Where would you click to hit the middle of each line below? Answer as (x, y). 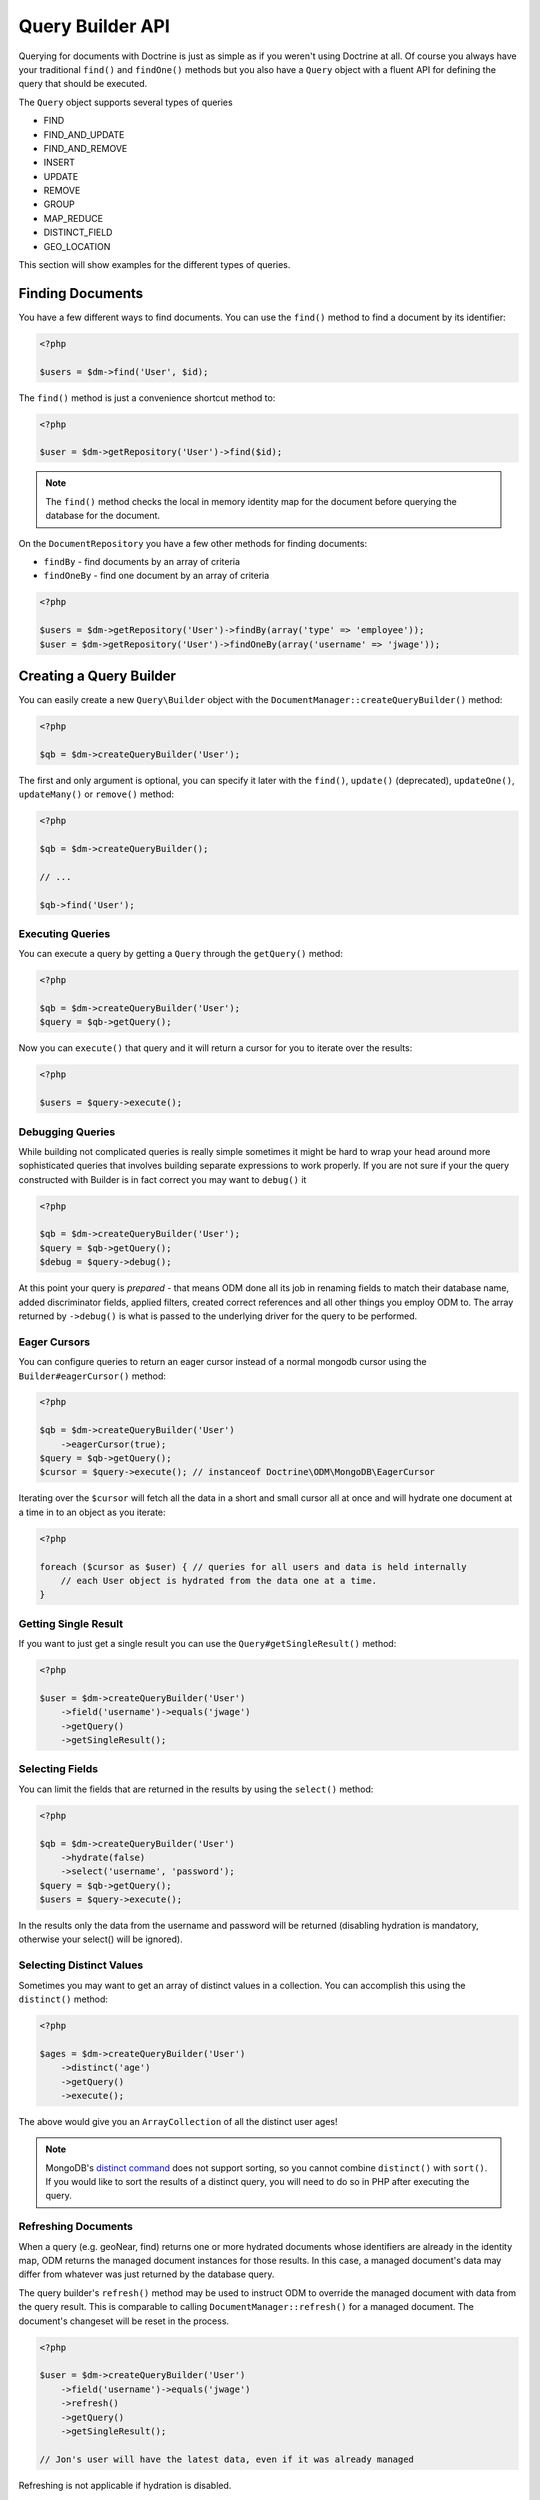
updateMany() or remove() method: (96, 794)
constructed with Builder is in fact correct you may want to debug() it (162, 1179)
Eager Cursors (54, 1342)
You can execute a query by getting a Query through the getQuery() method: (181, 954)
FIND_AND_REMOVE (85, 148)
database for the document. (102, 516)
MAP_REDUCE (73, 218)
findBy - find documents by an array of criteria (141, 561)
